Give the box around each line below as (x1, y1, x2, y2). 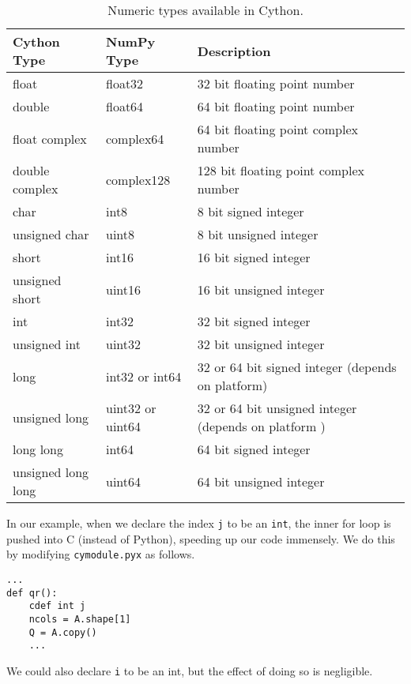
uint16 (106, 280, 141, 299)
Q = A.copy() (28, 626, 97, 638)
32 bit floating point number (197, 74, 355, 92)
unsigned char (13, 225, 89, 243)
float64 (106, 97, 144, 115)
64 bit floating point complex (197, 120, 358, 138)
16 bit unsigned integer (197, 280, 325, 299)
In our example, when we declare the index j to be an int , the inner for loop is (6, 515, 391, 531)
